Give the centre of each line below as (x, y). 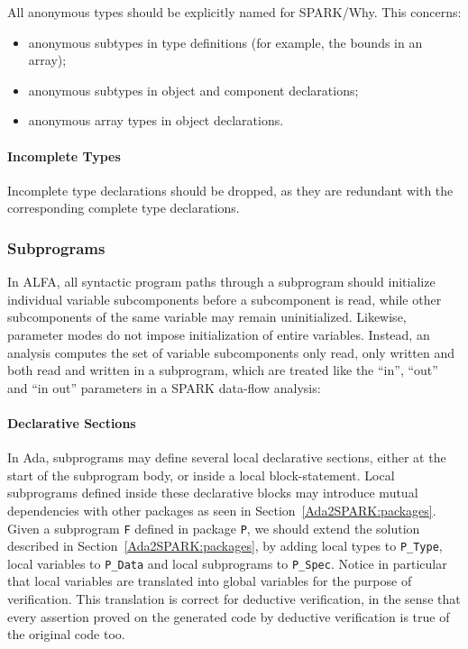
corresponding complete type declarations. (124, 208)
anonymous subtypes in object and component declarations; (193, 90)
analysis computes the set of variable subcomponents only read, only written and (231, 352)
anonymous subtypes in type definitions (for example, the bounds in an (225, 42)
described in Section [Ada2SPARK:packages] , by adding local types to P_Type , (225, 546)
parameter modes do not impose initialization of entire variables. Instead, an (219, 334)
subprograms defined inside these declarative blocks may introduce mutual (213, 493)
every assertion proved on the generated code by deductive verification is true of (229, 616)
